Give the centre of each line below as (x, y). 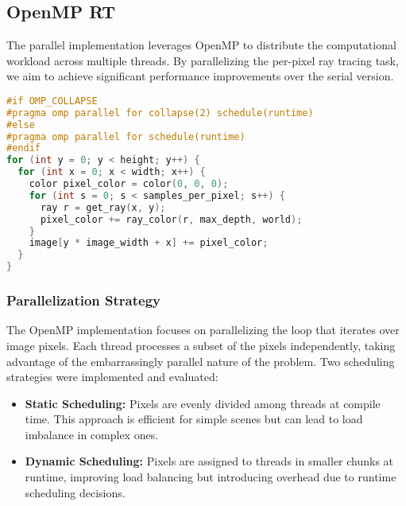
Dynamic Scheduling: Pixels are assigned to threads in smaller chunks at (209, 461)
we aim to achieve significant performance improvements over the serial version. (200, 76)
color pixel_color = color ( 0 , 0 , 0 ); (129, 184)
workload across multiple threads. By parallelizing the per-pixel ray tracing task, (203, 60)
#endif (23, 148)
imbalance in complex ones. (92, 434)
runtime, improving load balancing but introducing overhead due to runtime (211, 477)
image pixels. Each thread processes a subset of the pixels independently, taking (201, 345)
